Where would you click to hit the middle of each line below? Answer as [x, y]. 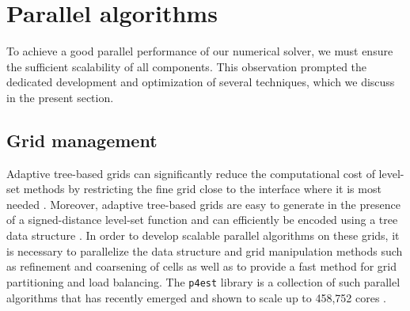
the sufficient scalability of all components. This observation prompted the [187, 66]
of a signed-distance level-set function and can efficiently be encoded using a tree [202, 220]
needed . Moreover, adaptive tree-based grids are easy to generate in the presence [203, 204]
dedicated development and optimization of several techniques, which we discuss [201, 82]
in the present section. [60, 97]
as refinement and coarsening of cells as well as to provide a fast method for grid [201, 266]
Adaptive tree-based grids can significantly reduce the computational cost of [191, 173]
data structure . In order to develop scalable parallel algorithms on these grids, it [203, 235]
